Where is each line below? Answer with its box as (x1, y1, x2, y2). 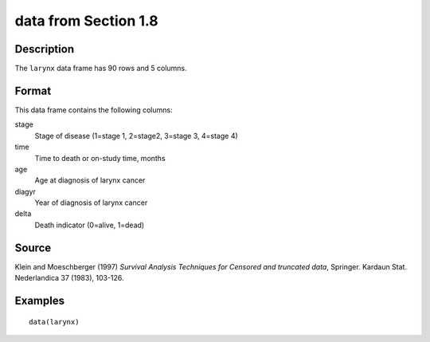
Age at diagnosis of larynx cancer (34, 175, 146, 185)
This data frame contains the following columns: (14, 104, 173, 115)
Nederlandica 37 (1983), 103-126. (14, 273, 124, 283)
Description (14, 42, 75, 56)
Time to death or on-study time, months (34, 153, 166, 163)
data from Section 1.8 (14, 12, 158, 29)
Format (14, 84, 52, 97)
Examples (14, 293, 65, 307)
